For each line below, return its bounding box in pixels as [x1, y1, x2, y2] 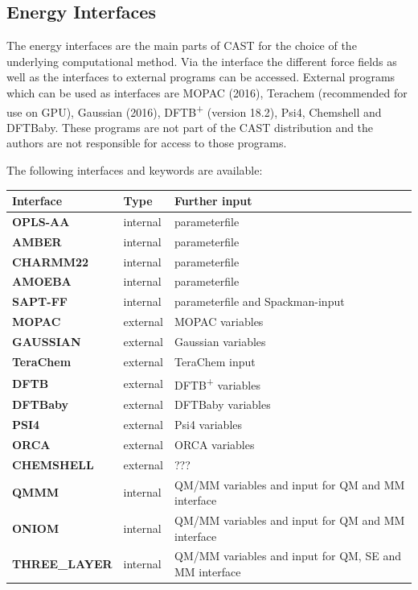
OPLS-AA [12, 212, 70, 229]
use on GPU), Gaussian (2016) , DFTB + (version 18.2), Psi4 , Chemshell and [6, 101, 382, 120]
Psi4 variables [174, 416, 242, 433]
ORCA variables [174, 435, 255, 452]
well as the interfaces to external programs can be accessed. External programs [6, 68, 395, 85]
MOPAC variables [174, 313, 264, 330]
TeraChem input [174, 353, 256, 369]
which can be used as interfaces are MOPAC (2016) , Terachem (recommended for [6, 84, 408, 101]
